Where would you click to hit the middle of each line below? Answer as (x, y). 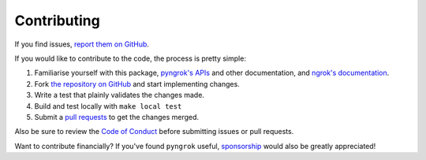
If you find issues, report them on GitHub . (82, 44)
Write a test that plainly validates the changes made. (120, 95)
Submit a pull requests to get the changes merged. (117, 117)
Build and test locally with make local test (108, 106)
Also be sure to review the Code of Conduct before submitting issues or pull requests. (154, 132)
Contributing (57, 20)
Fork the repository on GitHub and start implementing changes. (137, 84)
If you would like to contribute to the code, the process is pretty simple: (130, 58)
